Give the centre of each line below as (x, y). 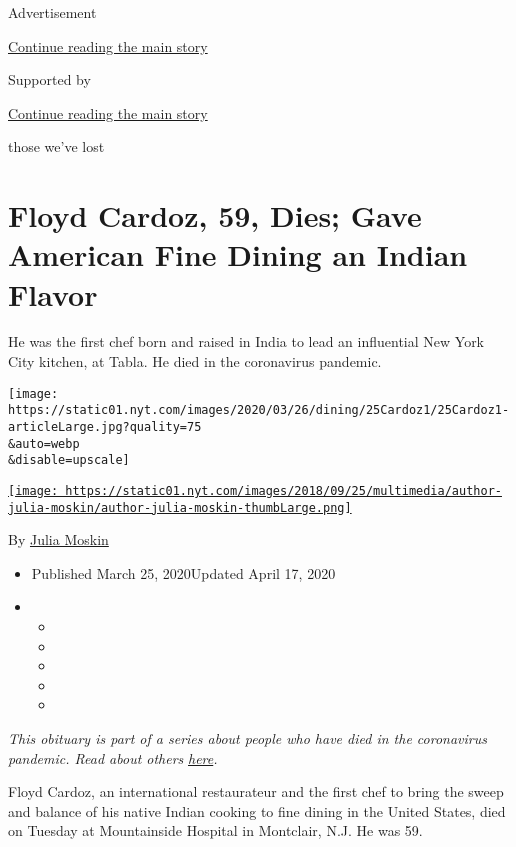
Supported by (49, 79)
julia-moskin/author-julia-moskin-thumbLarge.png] (180, 507)
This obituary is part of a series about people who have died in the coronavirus (247, 738)
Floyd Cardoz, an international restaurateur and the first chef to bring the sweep (256, 791)
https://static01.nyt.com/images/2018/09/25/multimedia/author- (283, 490)
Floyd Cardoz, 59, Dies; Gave (215, 215)
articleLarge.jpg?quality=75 (105, 426)
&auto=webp (44, 443)
